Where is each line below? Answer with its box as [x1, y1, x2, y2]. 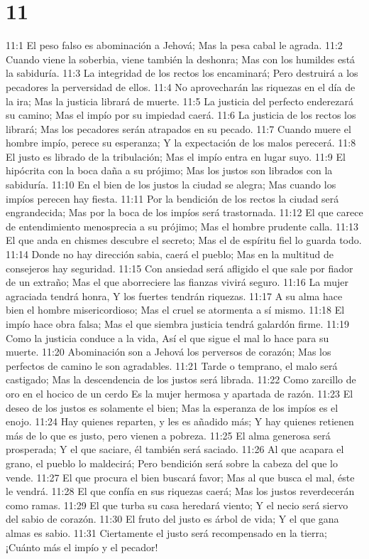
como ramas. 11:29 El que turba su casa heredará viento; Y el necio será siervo [6, 497, 348, 512]
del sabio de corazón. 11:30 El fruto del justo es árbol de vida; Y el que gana [6, 511, 339, 526]
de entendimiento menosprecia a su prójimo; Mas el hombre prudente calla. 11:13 [6, 218, 358, 233]
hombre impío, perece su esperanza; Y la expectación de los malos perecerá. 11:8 [6, 135, 356, 150]
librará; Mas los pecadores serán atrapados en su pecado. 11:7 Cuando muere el [6, 121, 351, 136]
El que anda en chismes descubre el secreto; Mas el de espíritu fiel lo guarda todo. [6, 233, 362, 247]
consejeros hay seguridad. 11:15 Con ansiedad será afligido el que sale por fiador [6, 260, 353, 275]
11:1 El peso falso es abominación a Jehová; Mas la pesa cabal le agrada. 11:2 [6, 38, 343, 53]
